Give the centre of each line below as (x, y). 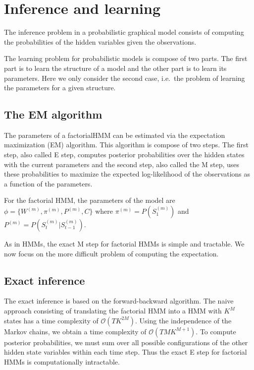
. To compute (216, 331)
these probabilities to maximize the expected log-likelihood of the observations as (127, 174)
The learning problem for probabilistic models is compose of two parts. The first (126, 58)
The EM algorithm (53, 114)
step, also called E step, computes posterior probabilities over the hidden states (124, 154)
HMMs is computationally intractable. (62, 361)
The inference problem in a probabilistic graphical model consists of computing (124, 32)
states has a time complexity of (51, 320)
